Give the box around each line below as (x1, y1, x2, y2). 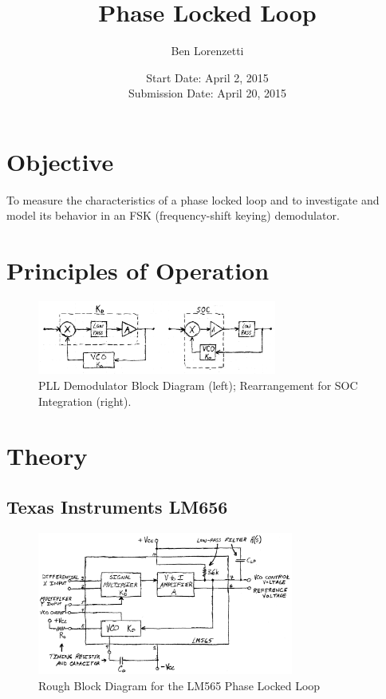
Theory (6, 439, 88, 472)
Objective (6, 145, 114, 177)
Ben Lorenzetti (171, 42, 244, 59)
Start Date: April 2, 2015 (146, 69, 269, 85)
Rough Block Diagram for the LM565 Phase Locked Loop (38, 677, 321, 693)
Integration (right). (38, 392, 132, 409)
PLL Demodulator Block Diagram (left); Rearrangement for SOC (38, 377, 358, 394)
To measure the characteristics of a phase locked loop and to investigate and (6, 191, 380, 208)
